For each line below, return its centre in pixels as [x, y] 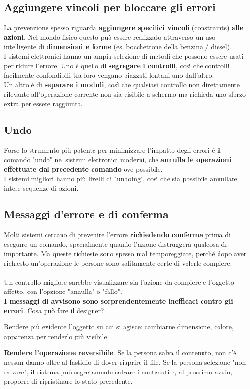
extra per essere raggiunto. [43, 103]
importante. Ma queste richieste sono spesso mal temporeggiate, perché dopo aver [125, 253]
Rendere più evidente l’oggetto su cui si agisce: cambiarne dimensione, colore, [119, 327]
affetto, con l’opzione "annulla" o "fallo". [63, 291]
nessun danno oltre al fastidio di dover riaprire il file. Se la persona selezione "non [125, 362]
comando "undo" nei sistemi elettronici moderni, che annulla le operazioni [118, 159]
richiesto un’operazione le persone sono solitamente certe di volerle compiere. [118, 263]
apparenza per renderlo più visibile [55, 336]
